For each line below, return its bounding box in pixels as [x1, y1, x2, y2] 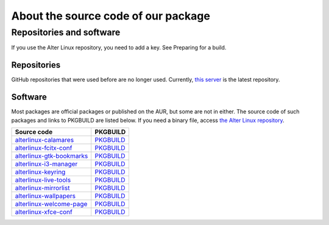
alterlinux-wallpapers [15, 191, 76, 200]
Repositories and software [11, 27, 121, 38]
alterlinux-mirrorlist [15, 184, 70, 192]
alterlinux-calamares [15, 135, 74, 144]
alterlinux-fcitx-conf [15, 143, 73, 152]
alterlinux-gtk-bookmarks [15, 151, 88, 160]
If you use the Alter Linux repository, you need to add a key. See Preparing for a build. [11, 44, 227, 51]
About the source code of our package [11, 9, 210, 23]
